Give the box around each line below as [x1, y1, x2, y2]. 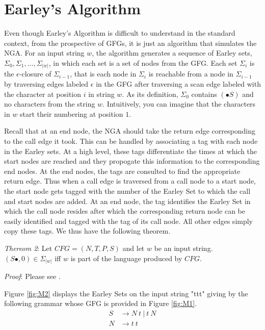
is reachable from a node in [148, 68, 233, 79]
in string [88, 88, 115, 99]
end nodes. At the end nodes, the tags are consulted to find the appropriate [4, 165, 241, 176]
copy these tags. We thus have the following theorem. [4, 225, 171, 236]
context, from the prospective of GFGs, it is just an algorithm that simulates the [4, 37, 257, 48]
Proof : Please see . [4, 271, 61, 282]
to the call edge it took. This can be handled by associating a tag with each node [4, 135, 258, 146]
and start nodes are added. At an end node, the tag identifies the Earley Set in [4, 195, 251, 206]
